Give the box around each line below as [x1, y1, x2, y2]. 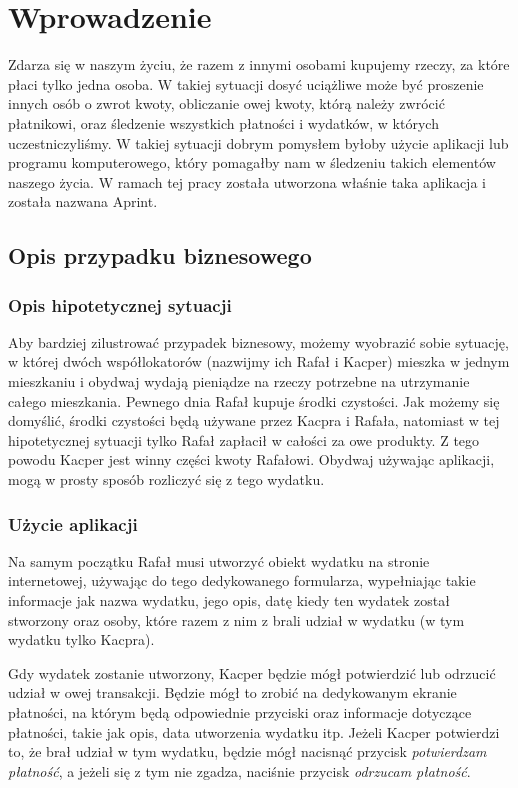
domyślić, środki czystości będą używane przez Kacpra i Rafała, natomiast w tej [8, 410, 500, 431]
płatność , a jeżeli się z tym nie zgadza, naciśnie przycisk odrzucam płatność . [8, 760, 471, 781]
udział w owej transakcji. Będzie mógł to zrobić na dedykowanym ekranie [8, 682, 457, 703]
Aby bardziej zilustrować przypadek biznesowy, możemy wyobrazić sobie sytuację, [8, 331, 509, 352]
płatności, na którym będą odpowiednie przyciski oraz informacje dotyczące [8, 702, 472, 722]
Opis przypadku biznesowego [8, 240, 312, 271]
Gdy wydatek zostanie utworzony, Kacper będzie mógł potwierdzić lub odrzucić [8, 662, 496, 683]
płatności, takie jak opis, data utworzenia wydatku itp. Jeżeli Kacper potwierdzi [8, 721, 500, 742]
